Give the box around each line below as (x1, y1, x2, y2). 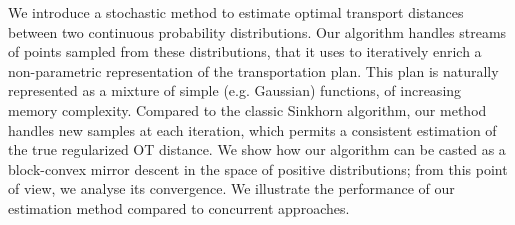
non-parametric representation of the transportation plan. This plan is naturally (8, 60, 499, 81)
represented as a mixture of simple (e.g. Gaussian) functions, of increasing (8, 80, 462, 101)
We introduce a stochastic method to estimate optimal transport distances (8, 2, 464, 22)
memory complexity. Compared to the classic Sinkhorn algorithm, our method (8, 99, 487, 120)
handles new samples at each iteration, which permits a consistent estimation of (8, 119, 497, 140)
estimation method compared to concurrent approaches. (8, 197, 350, 218)
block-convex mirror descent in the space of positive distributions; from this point (8, 158, 508, 179)
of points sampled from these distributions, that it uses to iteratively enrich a (8, 41, 482, 62)
